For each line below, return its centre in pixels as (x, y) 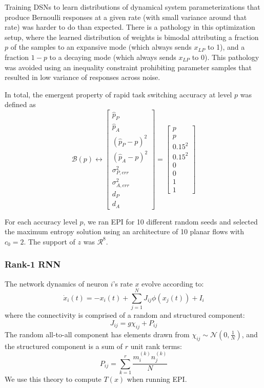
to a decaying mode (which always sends (113, 57)
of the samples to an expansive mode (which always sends (101, 47)
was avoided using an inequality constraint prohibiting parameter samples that (128, 67)
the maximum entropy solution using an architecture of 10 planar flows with (125, 231)
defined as (20, 104)
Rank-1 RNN (33, 264)
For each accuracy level (41, 221)
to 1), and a (226, 47)
